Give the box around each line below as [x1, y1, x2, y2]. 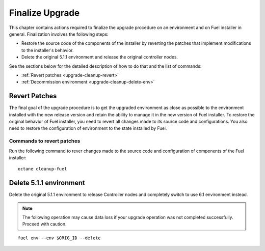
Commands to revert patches [9, 138, 80, 144]
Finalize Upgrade [9, 7, 80, 18]
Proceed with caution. [22, 221, 67, 227]
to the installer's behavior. [21, 47, 74, 53]
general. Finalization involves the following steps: [9, 31, 109, 37]
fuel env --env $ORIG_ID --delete [18, 235, 101, 241]
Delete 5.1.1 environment [9, 179, 85, 187]
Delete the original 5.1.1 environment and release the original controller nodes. [21, 54, 178, 60]
